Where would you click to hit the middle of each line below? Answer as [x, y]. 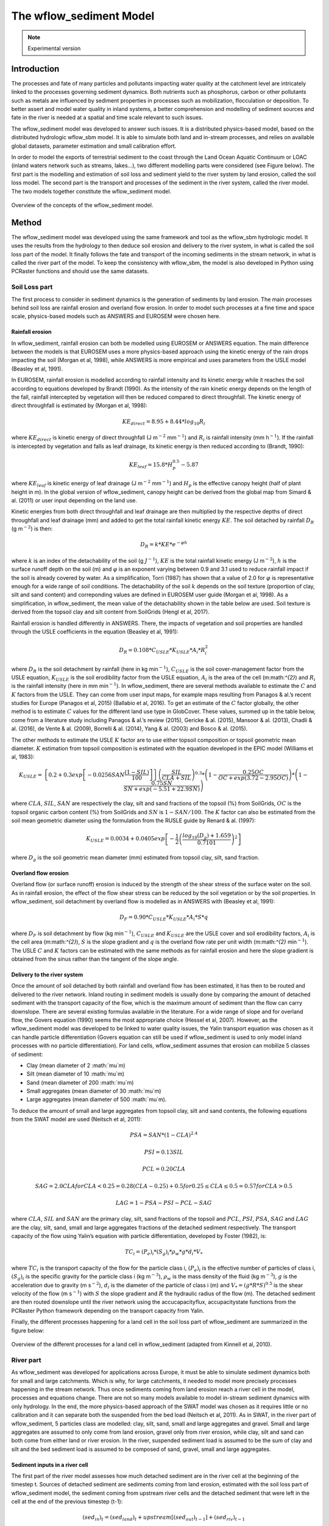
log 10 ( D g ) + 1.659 [207, 836]
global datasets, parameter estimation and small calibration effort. [94, 146]
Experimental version [54, 48]
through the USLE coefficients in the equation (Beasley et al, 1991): [95, 631]
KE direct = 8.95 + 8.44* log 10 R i [164, 422]
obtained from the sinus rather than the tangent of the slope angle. [95, 959]
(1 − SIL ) [137, 772]
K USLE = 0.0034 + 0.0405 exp [126, 839]
